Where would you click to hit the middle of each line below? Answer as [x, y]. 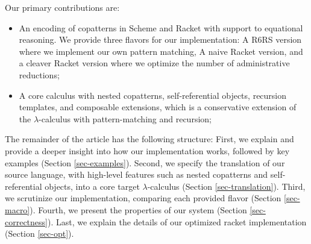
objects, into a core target [92, 186]
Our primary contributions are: [62, 7]
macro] [17, 209]
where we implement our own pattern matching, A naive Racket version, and [161, 51]
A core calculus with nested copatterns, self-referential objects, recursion [153, 95]
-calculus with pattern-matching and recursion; [125, 118]
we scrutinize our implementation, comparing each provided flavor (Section [143, 198]
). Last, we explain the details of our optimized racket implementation [177, 221]
